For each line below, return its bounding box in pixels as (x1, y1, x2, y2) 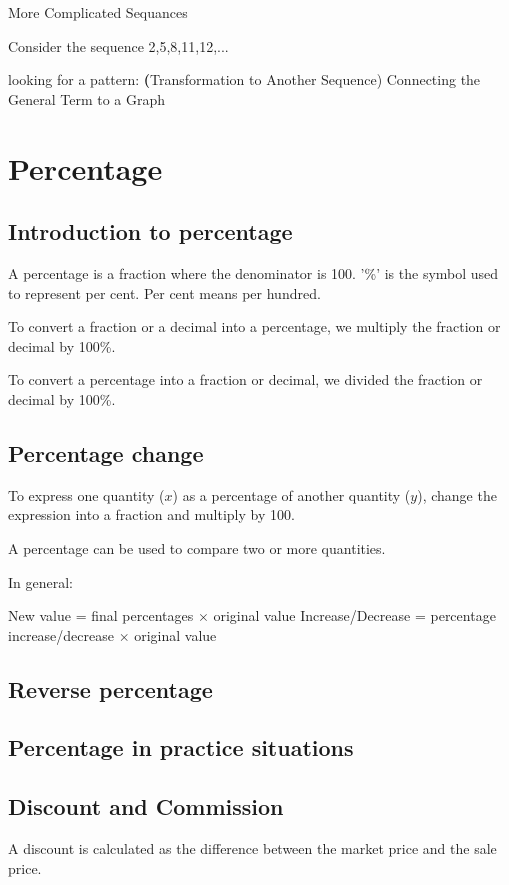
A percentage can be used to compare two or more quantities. (8, 537, 386, 558)
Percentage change (8, 437, 204, 468)
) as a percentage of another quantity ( (172, 484, 411, 505)
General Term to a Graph (8, 88, 166, 109)
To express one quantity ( (8, 484, 165, 505)
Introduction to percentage (8, 216, 293, 247)
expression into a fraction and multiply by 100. (8, 504, 295, 525)
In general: (8, 571, 73, 592)
